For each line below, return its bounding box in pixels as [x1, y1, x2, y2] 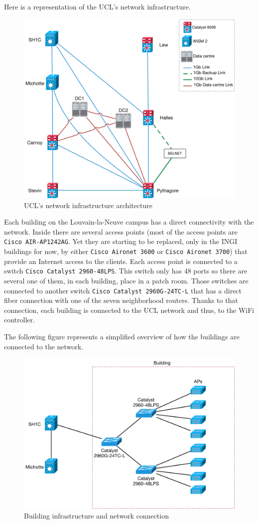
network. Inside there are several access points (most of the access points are [4, 226, 238, 237]
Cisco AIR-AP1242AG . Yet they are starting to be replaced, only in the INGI [4, 236, 238, 247]
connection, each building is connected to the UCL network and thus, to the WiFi [4, 304, 255, 315]
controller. [4, 314, 35, 325]
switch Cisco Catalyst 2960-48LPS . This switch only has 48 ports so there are [4, 265, 248, 276]
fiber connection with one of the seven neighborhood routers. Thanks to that [4, 295, 238, 305]
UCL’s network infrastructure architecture [24, 200, 153, 210]
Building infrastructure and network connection [24, 511, 169, 521]
